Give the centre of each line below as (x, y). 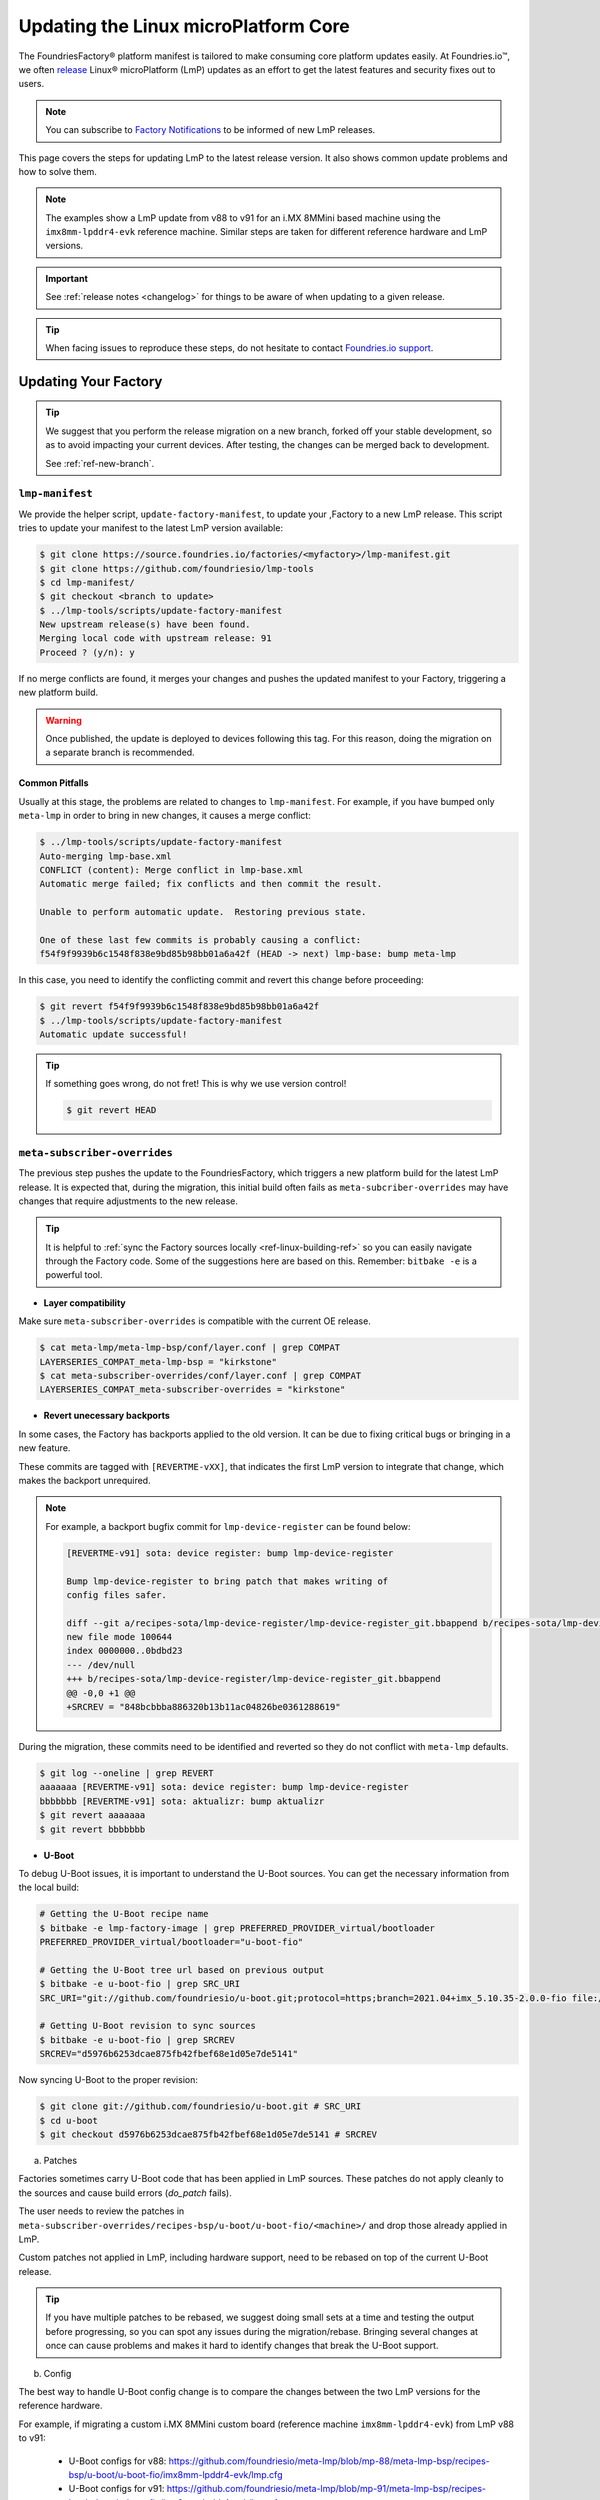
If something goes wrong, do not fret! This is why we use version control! (196, 1084)
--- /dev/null (101, 1664)
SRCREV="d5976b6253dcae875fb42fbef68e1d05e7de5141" (169, 2054)
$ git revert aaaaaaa (92, 1815)
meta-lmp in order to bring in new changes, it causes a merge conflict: (165, 816)
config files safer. (116, 1594)
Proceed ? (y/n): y (87, 652)
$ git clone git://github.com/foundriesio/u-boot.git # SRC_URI (200, 2106)
